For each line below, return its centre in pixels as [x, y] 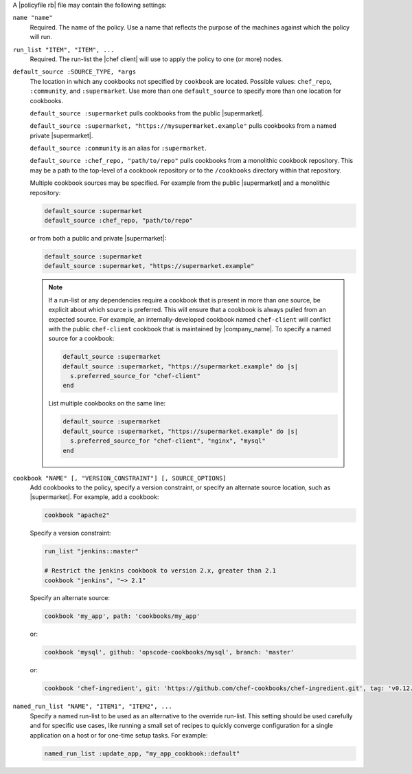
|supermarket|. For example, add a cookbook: [94, 497]
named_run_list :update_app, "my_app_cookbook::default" [142, 753]
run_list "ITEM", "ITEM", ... [64, 49]
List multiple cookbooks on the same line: [107, 403]
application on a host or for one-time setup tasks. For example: [119, 735]
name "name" [33, 18]
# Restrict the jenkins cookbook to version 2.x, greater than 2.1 [160, 571]
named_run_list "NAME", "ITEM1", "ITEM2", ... [92, 707]
